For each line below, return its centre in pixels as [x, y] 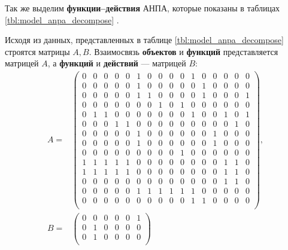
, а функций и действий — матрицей [117, 63]
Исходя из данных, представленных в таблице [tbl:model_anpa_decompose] [144, 40]
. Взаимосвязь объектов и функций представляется [184, 51]
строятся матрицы [37, 51]
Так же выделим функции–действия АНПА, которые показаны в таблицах [143, 8]
